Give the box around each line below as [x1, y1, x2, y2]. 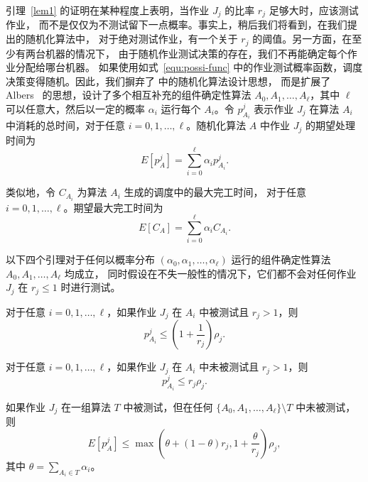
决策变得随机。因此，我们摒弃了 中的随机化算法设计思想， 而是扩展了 [6, 73, 331, 88]
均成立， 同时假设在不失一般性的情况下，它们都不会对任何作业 [64, 265, 357, 280]
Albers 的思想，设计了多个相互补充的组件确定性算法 [6, 87, 251, 102]
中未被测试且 [199, 359, 259, 374]
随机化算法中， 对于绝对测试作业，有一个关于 [25, 31, 238, 46]
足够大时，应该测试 [269, 3, 359, 17]
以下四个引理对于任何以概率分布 [6, 252, 155, 267]
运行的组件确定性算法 [231, 252, 331, 267]
